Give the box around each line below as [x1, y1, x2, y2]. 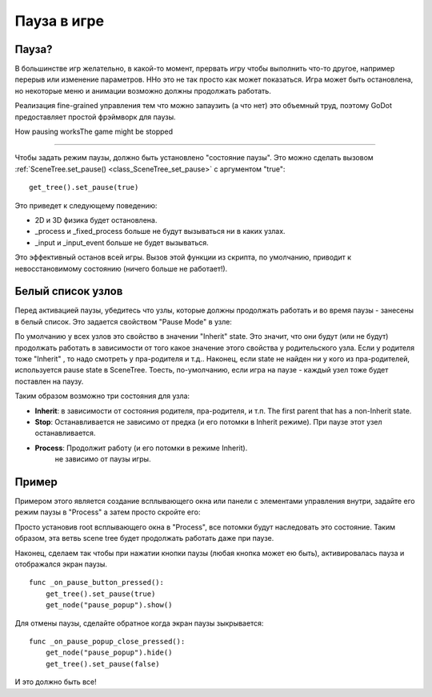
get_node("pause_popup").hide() [45, 648, 173, 657]
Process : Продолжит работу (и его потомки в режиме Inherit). [34, 443, 248, 453]
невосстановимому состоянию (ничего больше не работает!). [14, 264, 228, 273]
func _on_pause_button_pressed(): [29, 578, 164, 587]
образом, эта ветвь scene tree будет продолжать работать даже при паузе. [14, 534, 274, 543]
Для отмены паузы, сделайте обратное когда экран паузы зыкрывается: [14, 618, 264, 628]
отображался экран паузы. [14, 559, 107, 569]
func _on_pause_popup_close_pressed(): [29, 637, 186, 646]
